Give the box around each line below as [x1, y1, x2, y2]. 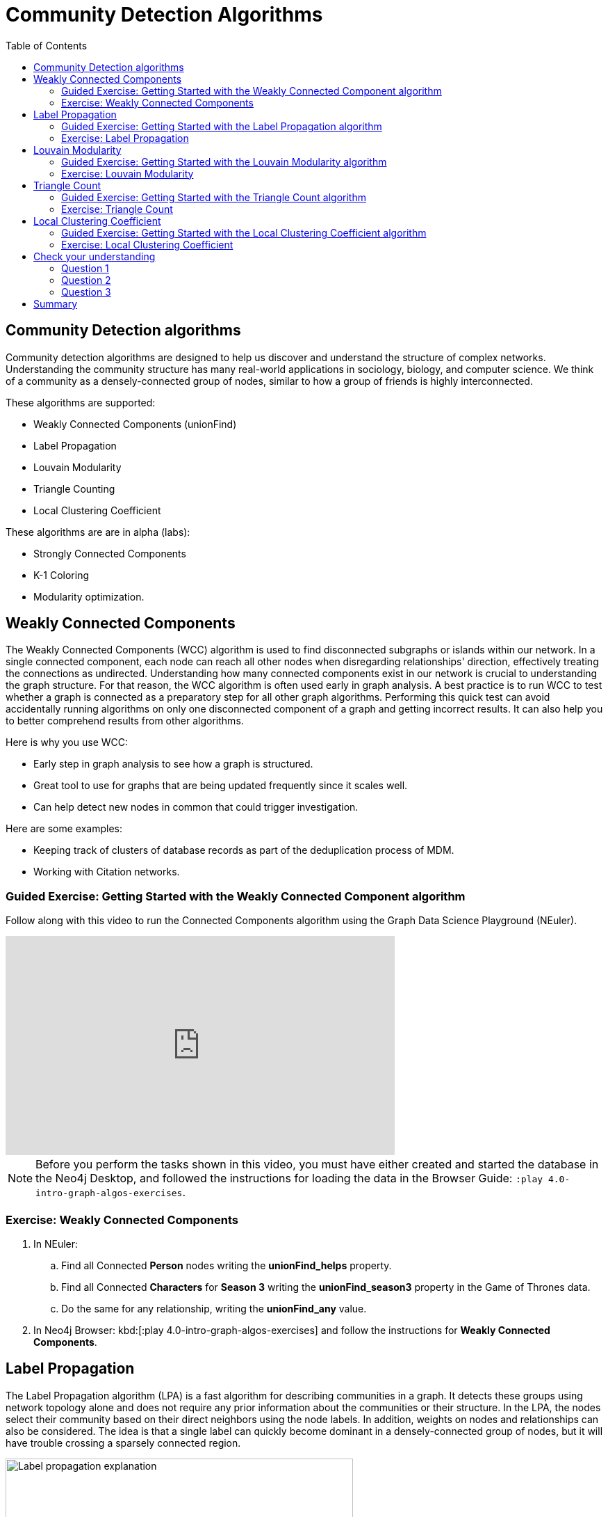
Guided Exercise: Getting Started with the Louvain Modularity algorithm [61, 155, 387, 168]
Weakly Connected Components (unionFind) [33, 418, 237, 430]
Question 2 [61, 273, 111, 286]
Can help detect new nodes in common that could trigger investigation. [33, 801, 359, 813]
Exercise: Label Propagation [61, 132, 189, 144]
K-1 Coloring [33, 569, 90, 581]
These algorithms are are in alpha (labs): [6, 525, 190, 538]
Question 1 [61, 262, 109, 274]
